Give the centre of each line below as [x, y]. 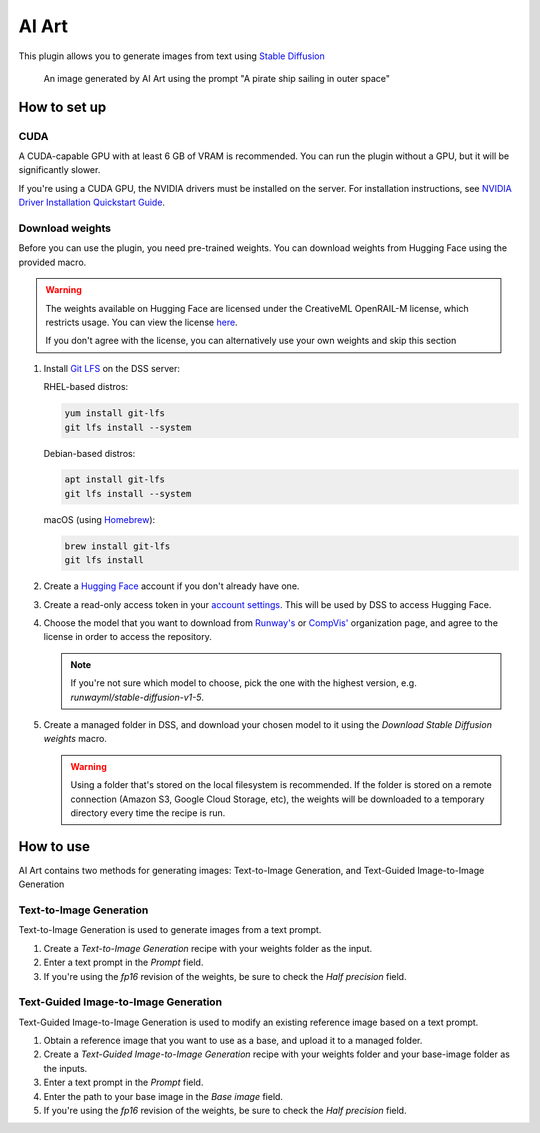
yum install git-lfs [114, 413]
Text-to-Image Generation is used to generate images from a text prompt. [170, 930]
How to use [54, 846]
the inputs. [65, 1068]
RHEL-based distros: [86, 387]
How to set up [62, 106]
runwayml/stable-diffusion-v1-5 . [137, 697]
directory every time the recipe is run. [148, 812]
